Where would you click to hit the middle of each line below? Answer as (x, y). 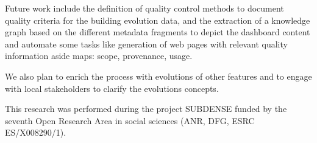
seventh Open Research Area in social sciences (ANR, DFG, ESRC (130, 120)
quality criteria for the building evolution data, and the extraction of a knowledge (158, 20)
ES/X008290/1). (36, 132)
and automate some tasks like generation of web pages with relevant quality (146, 44)
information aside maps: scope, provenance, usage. (99, 56)
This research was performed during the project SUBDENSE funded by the (146, 109)
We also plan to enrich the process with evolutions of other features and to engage (158, 76)
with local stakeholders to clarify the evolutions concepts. (112, 88)
